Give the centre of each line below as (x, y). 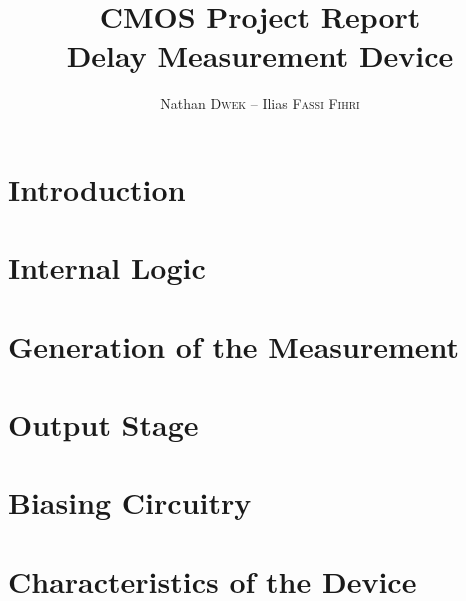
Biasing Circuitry (130, 502)
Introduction (97, 188)
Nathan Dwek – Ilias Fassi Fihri (260, 103)
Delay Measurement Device (260, 55)
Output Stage (103, 424)
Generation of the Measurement (234, 345)
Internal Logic (107, 267)
